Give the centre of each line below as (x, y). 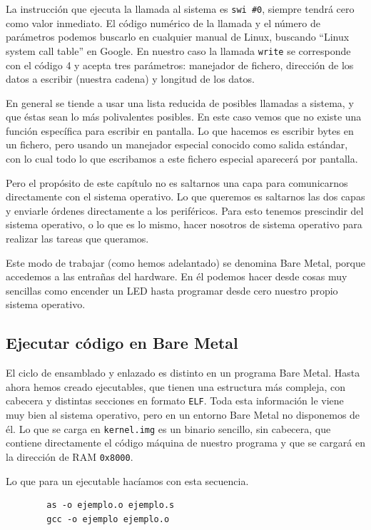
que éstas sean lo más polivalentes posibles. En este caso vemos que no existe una (184, 117)
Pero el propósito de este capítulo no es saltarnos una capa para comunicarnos (177, 182)
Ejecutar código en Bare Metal (122, 343)
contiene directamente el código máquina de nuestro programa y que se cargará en (185, 443)
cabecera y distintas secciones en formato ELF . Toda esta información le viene (175, 401)
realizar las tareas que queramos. (77, 239)
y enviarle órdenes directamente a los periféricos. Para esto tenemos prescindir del (185, 210)
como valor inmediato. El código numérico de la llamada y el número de (163, 22)
